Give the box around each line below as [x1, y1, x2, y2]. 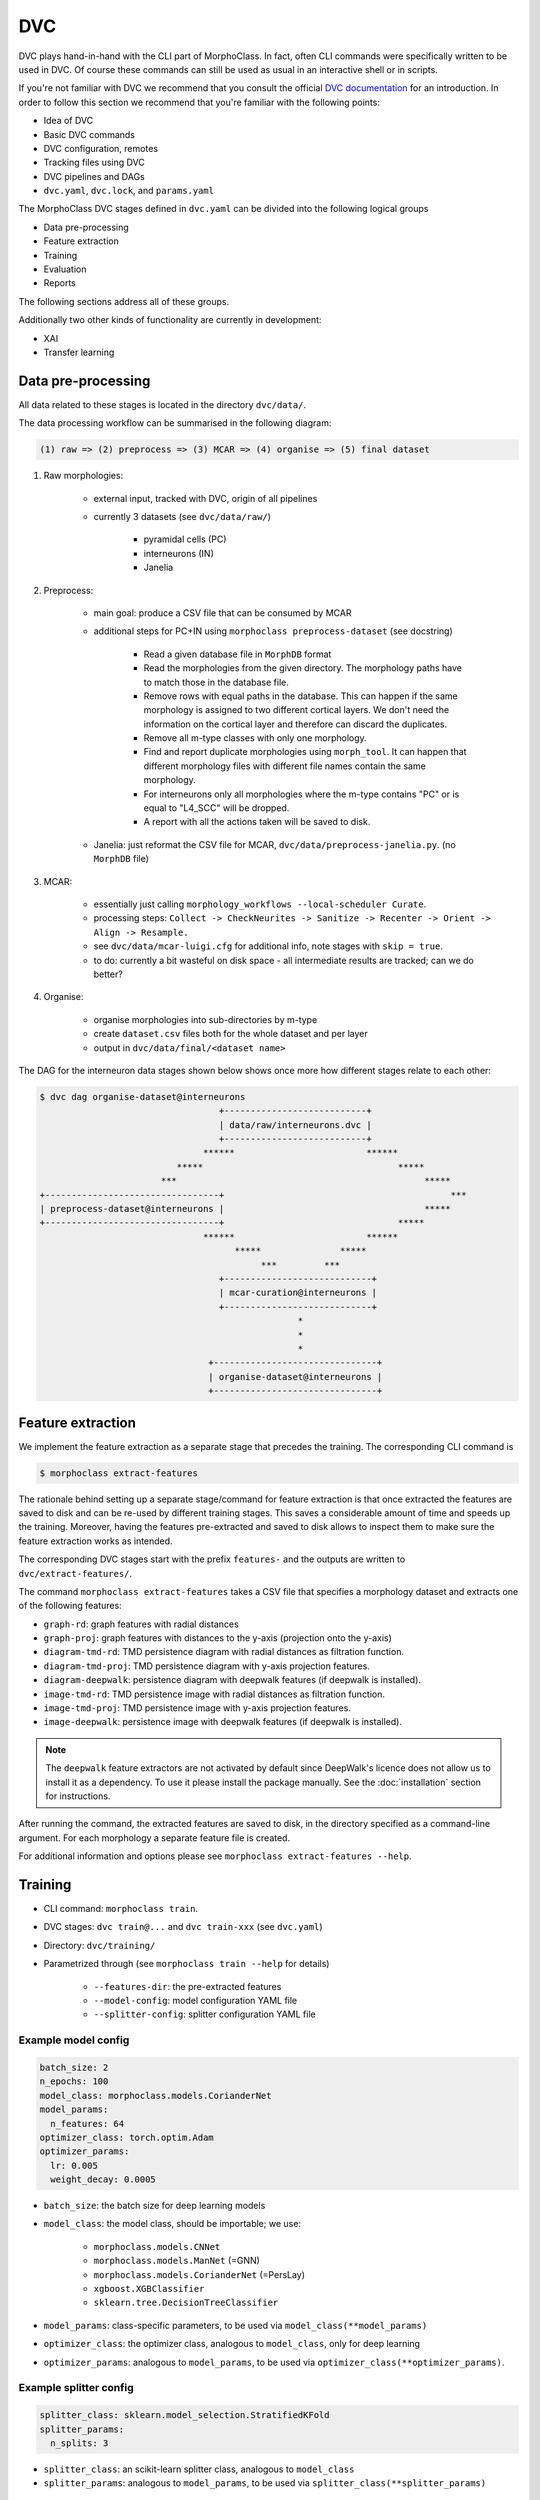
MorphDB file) [93, 853, 150, 865]
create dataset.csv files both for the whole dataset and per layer [93, 1028, 369, 1040]
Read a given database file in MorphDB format [143, 648, 332, 660]
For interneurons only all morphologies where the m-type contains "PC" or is [143, 788, 460, 800]
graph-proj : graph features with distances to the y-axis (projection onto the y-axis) [43, 1632, 392, 1644]
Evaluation [43, 263, 87, 275]
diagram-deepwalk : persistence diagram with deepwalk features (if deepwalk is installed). [43, 1674, 422, 1686]
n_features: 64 [50, 2118, 125, 2129]
